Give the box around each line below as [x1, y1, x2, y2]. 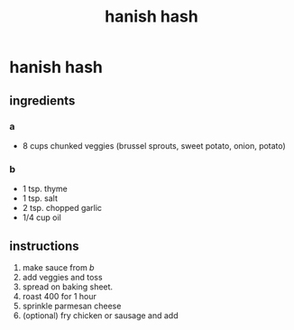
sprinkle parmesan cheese [22, 300, 122, 311]
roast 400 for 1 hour [22, 290, 97, 301]
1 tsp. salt [22, 193, 59, 204]
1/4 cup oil [22, 212, 61, 223]
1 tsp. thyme [22, 183, 68, 195]
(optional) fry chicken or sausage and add [22, 309, 179, 321]
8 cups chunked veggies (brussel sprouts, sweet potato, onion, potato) [22, 140, 286, 151]
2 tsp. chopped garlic [22, 203, 102, 214]
